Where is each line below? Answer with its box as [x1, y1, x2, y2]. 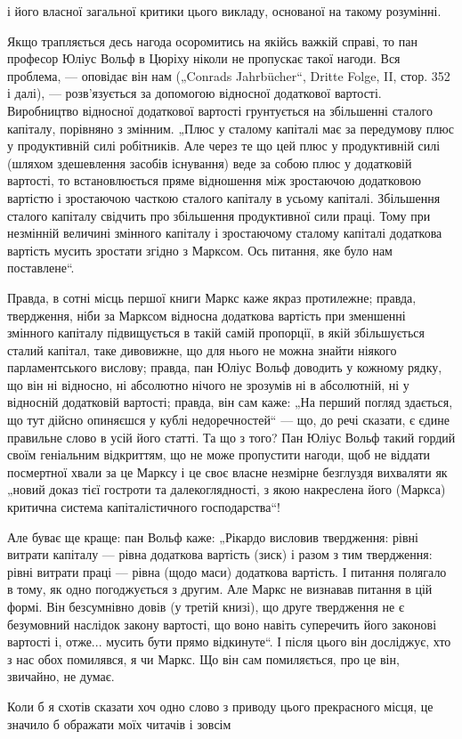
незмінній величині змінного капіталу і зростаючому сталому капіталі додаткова [7, 223, 442, 242]
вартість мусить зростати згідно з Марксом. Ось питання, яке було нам [7, 240, 393, 259]
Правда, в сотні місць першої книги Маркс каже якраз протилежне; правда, [7, 288, 417, 306]
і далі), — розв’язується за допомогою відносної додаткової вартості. [7, 84, 382, 102]
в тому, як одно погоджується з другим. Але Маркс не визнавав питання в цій [7, 580, 433, 598]
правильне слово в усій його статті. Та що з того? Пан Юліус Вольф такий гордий [7, 427, 456, 446]
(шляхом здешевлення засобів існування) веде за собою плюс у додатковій [7, 153, 412, 172]
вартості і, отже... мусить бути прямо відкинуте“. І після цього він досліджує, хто [7, 632, 451, 651]
